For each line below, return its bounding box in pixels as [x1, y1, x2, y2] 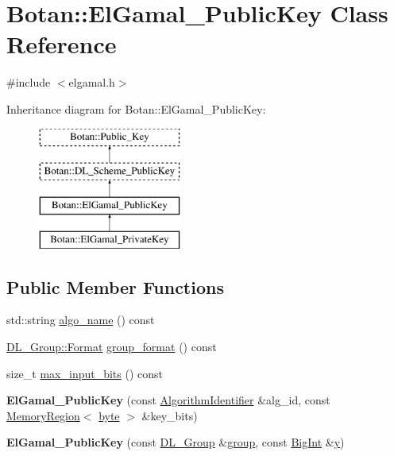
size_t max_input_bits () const [6, 365, 164, 381]
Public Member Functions [6, 274, 224, 299]
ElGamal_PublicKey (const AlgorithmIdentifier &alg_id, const [6, 392, 330, 408]
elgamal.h [68, 74, 115, 91]
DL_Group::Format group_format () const [6, 338, 217, 355]
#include [6, 74, 51, 91]
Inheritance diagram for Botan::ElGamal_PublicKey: [6, 100, 266, 117]
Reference [6, 28, 117, 60]
